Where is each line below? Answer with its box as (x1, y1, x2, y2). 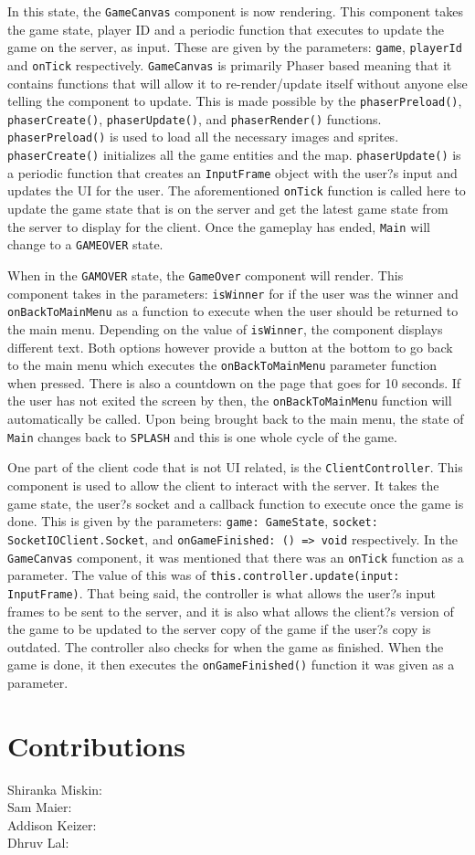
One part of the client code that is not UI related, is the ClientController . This (7, 458, 463, 477)
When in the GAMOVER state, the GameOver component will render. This (7, 266, 404, 284)
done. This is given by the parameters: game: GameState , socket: (7, 512, 378, 531)
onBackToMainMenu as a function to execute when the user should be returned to (7, 301, 459, 321)
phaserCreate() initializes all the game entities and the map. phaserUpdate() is (7, 145, 461, 164)
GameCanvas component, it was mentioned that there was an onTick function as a (7, 547, 464, 566)
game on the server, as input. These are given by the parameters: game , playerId (7, 37, 462, 57)
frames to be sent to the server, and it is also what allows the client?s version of (7, 601, 454, 620)
